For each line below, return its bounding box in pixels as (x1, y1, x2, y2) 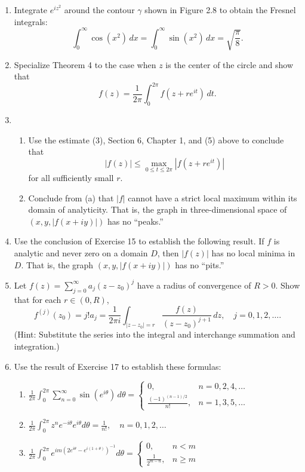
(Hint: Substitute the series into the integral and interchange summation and (14, 328, 295, 341)
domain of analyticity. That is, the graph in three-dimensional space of (28, 203, 287, 216)
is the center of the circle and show (165, 58, 294, 71)
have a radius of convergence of (137, 278, 251, 291)
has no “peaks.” (107, 214, 164, 227)
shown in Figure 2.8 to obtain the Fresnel (144, 4, 296, 16)
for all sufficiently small (28, 171, 114, 184)
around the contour (64, 4, 135, 16)
